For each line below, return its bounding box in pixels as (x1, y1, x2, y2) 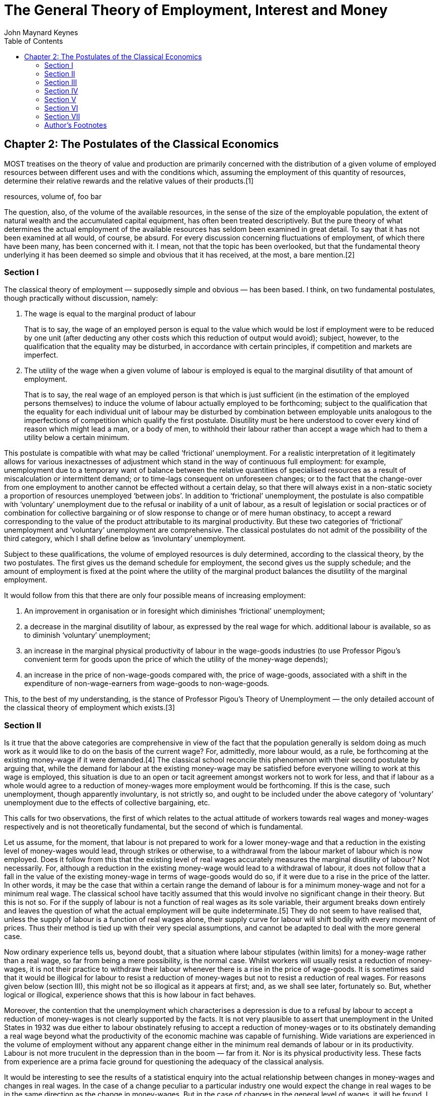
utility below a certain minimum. (24, 433, 130, 442)
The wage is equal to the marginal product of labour (24, 309, 196, 318)
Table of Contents (4, 36, 63, 45)
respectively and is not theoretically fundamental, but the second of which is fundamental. (4, 822, 303, 831)
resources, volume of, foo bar (4, 192, 102, 201)
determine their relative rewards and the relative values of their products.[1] (4, 176, 254, 185)
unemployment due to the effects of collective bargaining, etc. (4, 798, 210, 807)
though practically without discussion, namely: (4, 294, 158, 303)
